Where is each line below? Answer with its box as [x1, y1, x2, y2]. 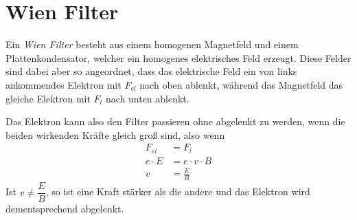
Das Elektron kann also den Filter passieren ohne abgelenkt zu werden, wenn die [5, 114, 345, 129]
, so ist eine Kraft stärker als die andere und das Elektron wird [45, 184, 310, 199]
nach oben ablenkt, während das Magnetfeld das [139, 77, 343, 91]
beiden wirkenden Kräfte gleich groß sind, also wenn [5, 127, 225, 142]
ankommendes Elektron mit [5, 77, 122, 91]
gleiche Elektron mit [5, 91, 91, 105]
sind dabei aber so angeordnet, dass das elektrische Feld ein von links [5, 64, 297, 78]
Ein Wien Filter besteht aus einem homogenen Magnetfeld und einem [5, 37, 299, 52]
